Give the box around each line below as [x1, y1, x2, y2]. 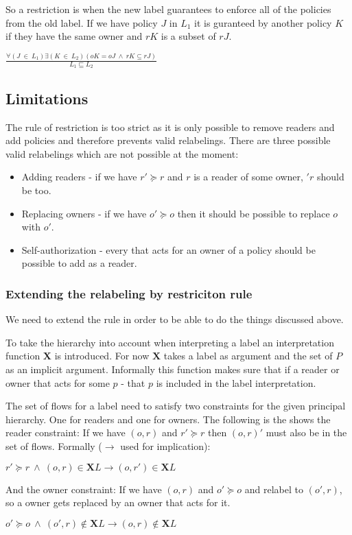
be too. [21, 182, 51, 197]
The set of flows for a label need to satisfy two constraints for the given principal [5, 399, 346, 413]
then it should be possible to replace [177, 206, 330, 220]
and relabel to [244, 481, 303, 496]
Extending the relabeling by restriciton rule [5, 285, 253, 302]
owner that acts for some [5, 375, 110, 390]
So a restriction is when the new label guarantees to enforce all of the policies [5, 2, 331, 16]
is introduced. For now [54, 348, 150, 363]
